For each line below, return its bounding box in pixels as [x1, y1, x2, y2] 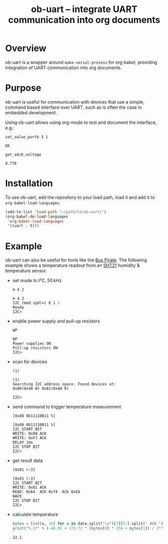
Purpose [5, 82, 42, 94]
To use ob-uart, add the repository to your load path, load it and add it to [5, 194, 155, 200]
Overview [5, 43, 47, 54]
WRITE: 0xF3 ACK [12, 436, 47, 441]
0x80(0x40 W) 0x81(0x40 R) [12, 386, 69, 391]
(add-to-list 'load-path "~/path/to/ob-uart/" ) [5, 209, 107, 215]
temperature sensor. [5, 268, 47, 274]
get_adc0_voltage [5, 152, 42, 157]
